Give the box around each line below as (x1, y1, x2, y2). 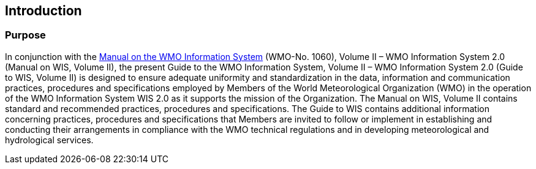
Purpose (5, 29, 46, 42)
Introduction (5, 3, 82, 18)
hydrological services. (5, 134, 94, 145)
